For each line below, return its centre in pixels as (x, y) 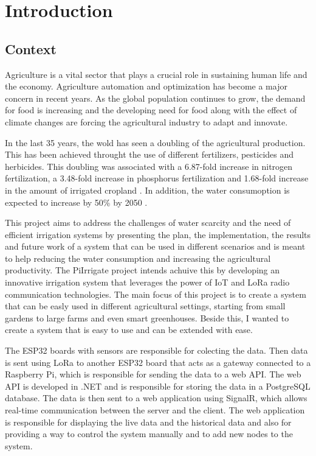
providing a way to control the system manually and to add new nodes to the (149, 434)
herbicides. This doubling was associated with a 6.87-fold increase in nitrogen (149, 166)
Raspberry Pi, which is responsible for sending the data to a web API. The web (153, 374)
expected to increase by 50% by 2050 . (76, 202)
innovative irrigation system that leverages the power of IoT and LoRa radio (147, 282)
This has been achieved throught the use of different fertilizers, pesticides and (149, 154)
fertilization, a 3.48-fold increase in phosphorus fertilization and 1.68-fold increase (157, 178)
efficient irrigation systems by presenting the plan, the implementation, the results (158, 234)
